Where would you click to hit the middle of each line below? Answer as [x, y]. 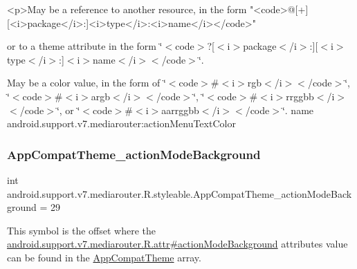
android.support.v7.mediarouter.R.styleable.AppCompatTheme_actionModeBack [180, 193]
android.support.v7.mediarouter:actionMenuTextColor [121, 123]
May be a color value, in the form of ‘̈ [86, 83]
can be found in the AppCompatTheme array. [104, 257]
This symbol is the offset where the [81, 230]
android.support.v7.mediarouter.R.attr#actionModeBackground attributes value [177, 244]
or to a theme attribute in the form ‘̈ [85, 46]
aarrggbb [180, 110]
